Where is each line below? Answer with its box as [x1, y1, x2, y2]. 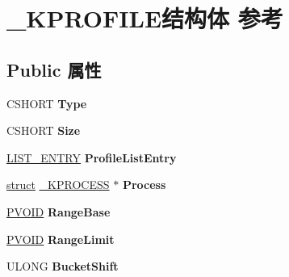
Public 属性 [6, 57, 102, 82]
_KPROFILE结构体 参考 [6, 2, 283, 35]
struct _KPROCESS [6, 176, 110, 193]
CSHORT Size [6, 122, 81, 139]
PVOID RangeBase [6, 203, 111, 220]
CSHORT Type [6, 94, 87, 111]
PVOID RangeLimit [6, 230, 115, 247]
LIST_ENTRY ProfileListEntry [6, 149, 177, 166]
